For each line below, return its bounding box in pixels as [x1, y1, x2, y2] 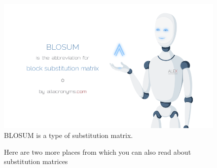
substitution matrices [4, 156, 68, 167]
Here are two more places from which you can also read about [4, 146, 191, 157]
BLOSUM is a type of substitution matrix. [4, 130, 133, 140]
